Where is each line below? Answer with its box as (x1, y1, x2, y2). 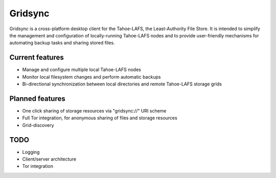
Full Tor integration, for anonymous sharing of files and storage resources (22, 115, 177, 121)
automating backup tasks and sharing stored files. (9, 40, 115, 46)
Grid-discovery (22, 122, 54, 128)
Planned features (9, 94, 66, 103)
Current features (9, 53, 64, 62)
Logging (22, 149, 40, 155)
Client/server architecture (22, 156, 77, 162)
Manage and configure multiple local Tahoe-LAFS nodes (22, 66, 142, 73)
